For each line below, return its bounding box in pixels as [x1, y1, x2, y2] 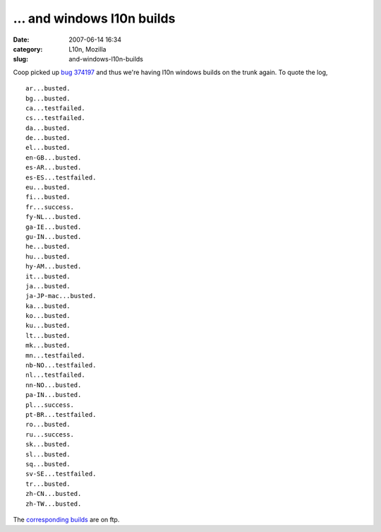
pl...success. [25, 401, 74, 409]
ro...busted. [25, 420, 71, 429]
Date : [13, 35, 30, 44]
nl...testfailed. [25, 371, 85, 379]
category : [13, 45, 43, 53]
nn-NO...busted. [25, 381, 82, 389]
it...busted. [25, 272, 71, 280]
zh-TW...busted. [25, 500, 82, 508]
